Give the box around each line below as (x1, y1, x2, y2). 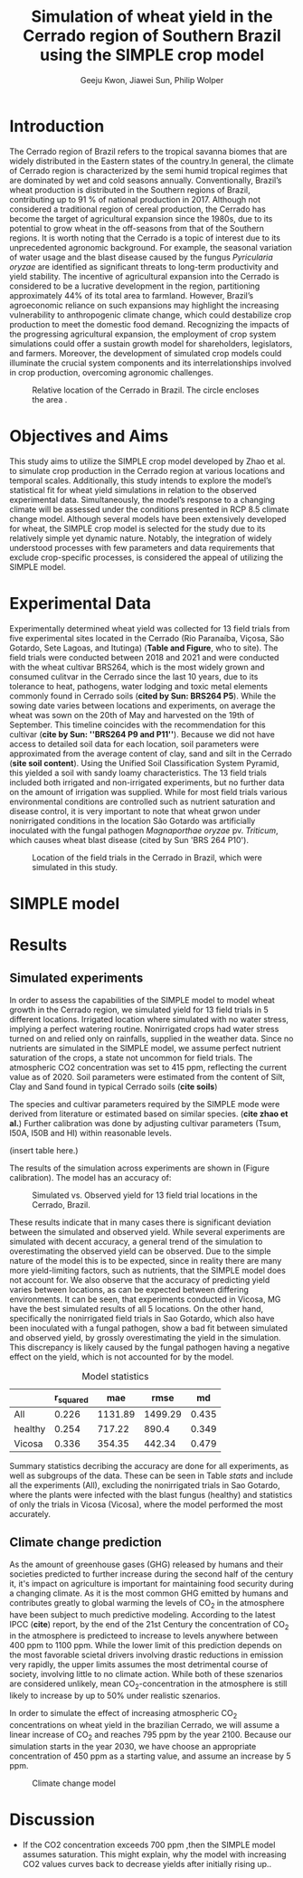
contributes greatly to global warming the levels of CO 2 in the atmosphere (9, 1597, 285, 1610)
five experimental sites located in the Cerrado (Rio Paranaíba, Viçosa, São (9, 632, 285, 643)
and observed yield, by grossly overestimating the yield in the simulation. (9, 1332, 281, 1342)
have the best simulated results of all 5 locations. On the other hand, (9, 1303, 264, 1314)
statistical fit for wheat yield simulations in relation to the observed (9, 484, 257, 495)
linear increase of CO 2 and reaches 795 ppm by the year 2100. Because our (9, 1729, 292, 1742)
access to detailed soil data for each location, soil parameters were (9, 738, 260, 749)
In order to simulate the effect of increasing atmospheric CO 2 (9, 1708, 238, 1721)
